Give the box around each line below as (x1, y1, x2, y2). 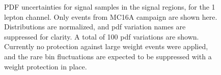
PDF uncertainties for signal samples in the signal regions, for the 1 (4, 2, 215, 12)
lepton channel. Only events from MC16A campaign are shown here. (4, 11, 217, 22)
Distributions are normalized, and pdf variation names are (4, 21, 186, 32)
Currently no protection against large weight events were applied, (4, 41, 208, 52)
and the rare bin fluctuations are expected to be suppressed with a (4, 51, 212, 61)
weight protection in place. (4, 61, 87, 71)
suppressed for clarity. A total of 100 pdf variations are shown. (4, 31, 199, 42)
